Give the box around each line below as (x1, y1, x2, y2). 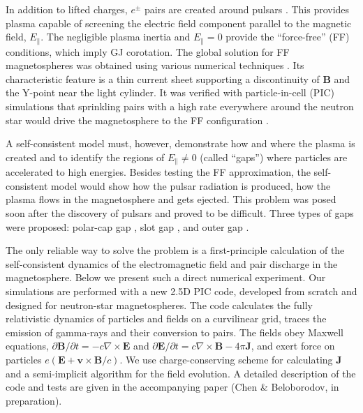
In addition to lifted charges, (6, 2, 128, 16)
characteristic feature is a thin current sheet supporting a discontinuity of (6, 71, 320, 86)
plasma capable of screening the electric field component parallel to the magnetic (6, 15, 352, 30)
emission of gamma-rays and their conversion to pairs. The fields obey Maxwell (6, 324, 343, 339)
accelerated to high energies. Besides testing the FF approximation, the (6, 165, 311, 179)
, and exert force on (251, 338, 335, 353)
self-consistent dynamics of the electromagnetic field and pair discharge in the (6, 256, 338, 271)
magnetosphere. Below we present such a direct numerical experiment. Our (6, 270, 326, 285)
